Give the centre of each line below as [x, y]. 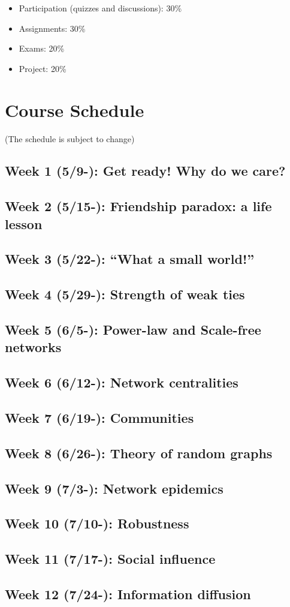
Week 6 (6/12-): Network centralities [122, 382]
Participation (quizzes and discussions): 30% [100, 8]
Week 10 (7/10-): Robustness [97, 523]
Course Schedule [75, 109]
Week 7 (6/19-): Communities [99, 417]
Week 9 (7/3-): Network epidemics [114, 488]
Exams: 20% [42, 48]
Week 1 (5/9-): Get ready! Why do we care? [145, 171]
